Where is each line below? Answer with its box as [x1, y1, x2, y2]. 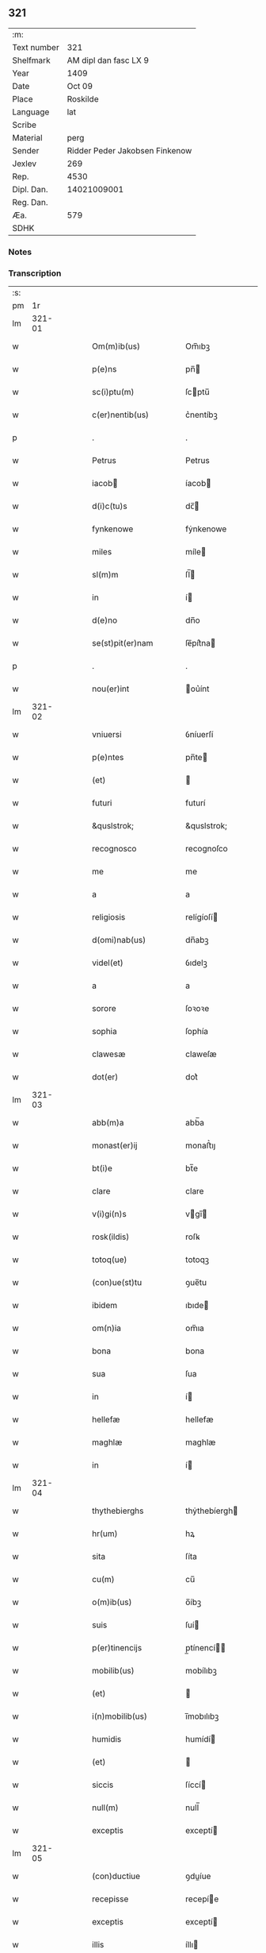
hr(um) [92, 1528, 118, 1539]
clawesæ [92, 1048, 126, 1059]
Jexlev [12, 158, 37, 169]
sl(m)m [92, 569, 119, 581]
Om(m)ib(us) [92, 341, 141, 352]
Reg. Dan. [12, 196, 49, 207]
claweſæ [185, 1048, 218, 1059]
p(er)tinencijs [92, 1642, 142, 1654]
